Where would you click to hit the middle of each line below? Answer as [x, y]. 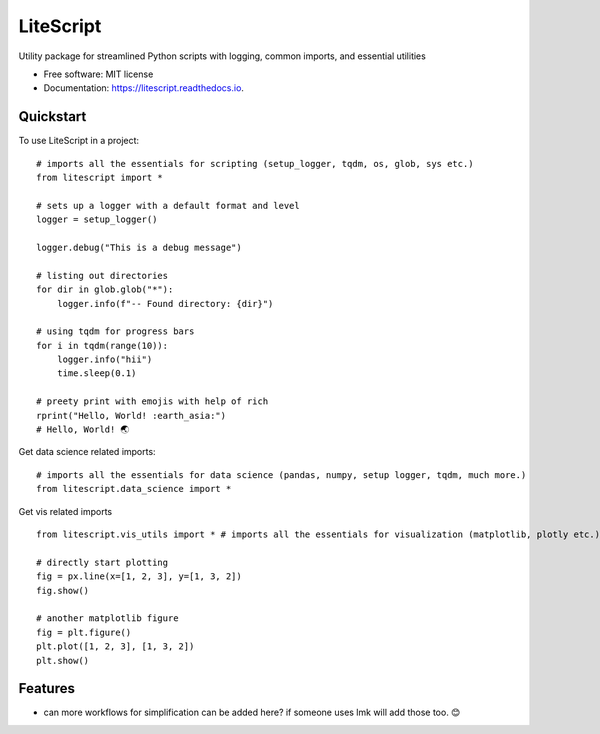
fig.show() [63, 590]
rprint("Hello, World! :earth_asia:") [131, 415]
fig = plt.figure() [84, 632]
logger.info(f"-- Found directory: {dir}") [165, 303]
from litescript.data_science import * [134, 489]
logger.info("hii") [104, 359]
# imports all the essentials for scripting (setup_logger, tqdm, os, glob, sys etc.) [255, 163]
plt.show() [63, 660]
